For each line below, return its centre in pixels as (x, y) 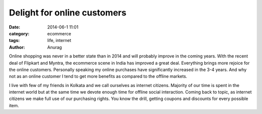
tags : (14, 41)
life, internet (59, 41)
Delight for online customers (68, 13)
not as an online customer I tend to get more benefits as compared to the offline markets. (98, 76)
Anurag (55, 47)
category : (19, 33)
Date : (15, 27)
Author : (17, 47)
